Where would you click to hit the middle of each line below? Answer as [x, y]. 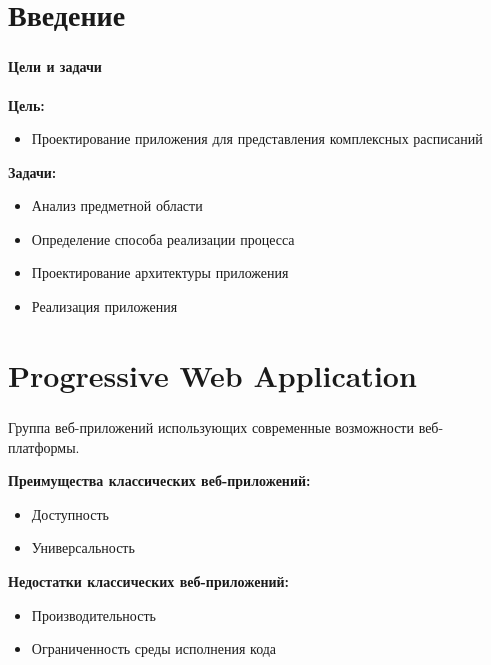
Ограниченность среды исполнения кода [154, 648]
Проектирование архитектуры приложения [160, 272]
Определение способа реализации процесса [163, 238]
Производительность [93, 614]
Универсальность [83, 547]
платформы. [44, 446]
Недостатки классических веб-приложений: [149, 580]
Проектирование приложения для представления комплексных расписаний [257, 138]
